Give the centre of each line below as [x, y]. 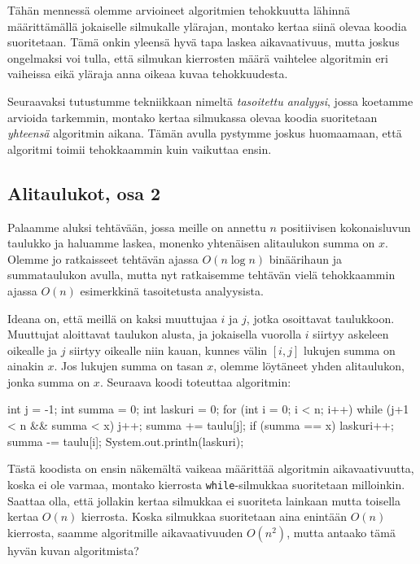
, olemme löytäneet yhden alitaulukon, [309, 366]
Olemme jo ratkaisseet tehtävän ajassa [103, 258]
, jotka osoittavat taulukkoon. [320, 318]
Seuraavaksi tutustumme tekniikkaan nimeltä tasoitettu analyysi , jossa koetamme [210, 101]
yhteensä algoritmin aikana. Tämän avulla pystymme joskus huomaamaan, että [205, 133]
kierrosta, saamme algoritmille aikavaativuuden [125, 532]
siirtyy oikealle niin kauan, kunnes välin [168, 350]
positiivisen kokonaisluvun [346, 227]
